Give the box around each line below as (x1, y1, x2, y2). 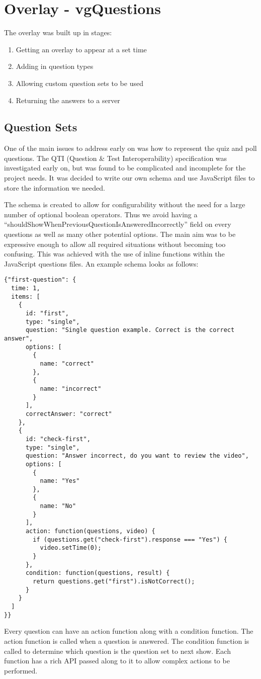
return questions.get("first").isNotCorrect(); (33, 578, 195, 585)
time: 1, (11, 285, 40, 292)
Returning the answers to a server (16, 95, 120, 105)
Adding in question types (16, 61, 94, 71)
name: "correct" (40, 360, 94, 367)
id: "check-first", (25, 435, 91, 443)
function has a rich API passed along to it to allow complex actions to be (4, 655, 230, 666)
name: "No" (40, 502, 76, 510)
